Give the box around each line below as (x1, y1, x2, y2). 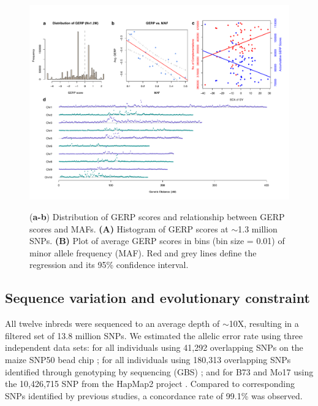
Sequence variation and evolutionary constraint (5, 288, 310, 307)
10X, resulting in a (229, 317, 299, 330)
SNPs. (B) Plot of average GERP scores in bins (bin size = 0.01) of (29, 234, 285, 247)
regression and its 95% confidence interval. (29, 258, 189, 271)
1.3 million (238, 222, 278, 235)
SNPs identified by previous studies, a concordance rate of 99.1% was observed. (5, 389, 303, 402)
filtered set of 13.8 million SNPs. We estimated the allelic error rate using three (5, 329, 303, 342)
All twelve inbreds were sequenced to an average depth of (5, 317, 220, 330)
